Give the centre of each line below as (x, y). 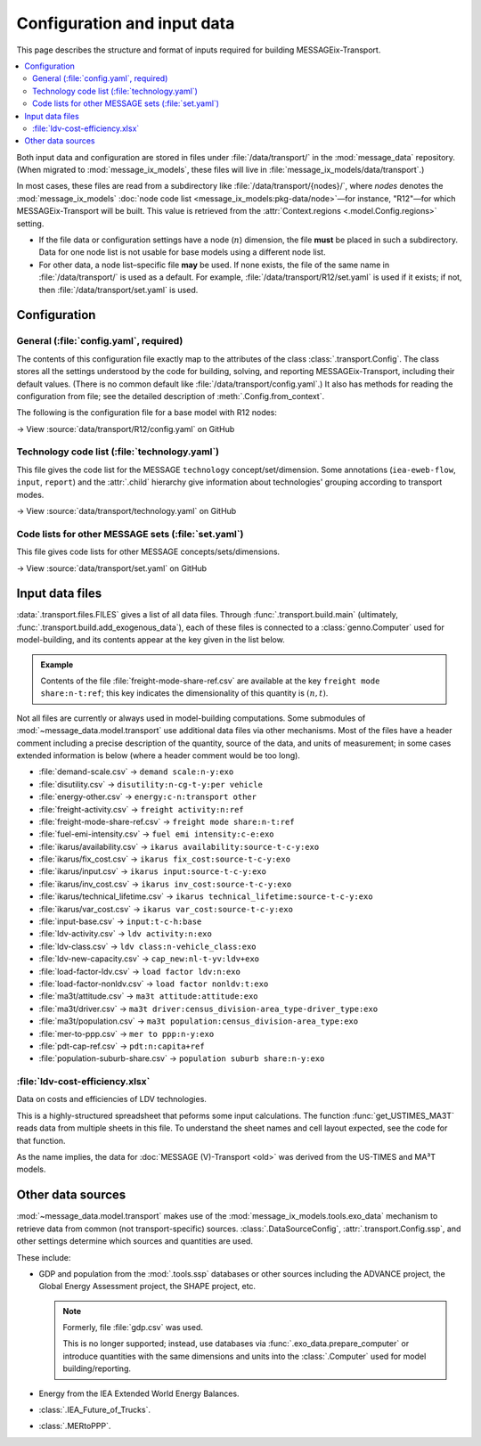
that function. (41, 1140)
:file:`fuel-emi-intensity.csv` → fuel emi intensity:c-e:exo (157, 834)
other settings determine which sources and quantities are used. (135, 1241)
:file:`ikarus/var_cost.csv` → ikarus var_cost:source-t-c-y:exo (166, 909)
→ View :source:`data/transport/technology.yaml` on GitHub (126, 511)
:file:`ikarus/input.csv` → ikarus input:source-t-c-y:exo (153, 871)
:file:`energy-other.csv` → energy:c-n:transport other (148, 797)
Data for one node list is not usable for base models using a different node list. (182, 252)
